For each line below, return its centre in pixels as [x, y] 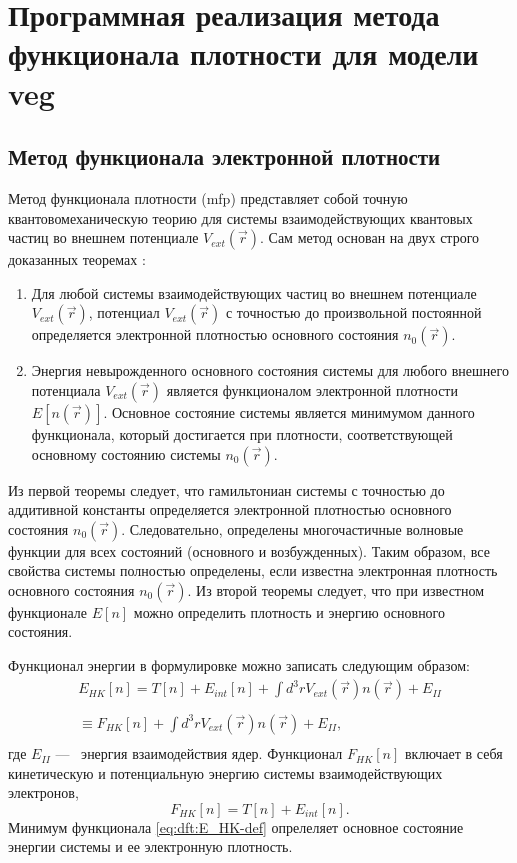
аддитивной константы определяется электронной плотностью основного [230, 509]
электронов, [43, 792]
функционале [48, 611]
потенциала [66, 389]
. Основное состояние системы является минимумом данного [289, 411]
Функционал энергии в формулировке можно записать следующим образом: [239, 665]
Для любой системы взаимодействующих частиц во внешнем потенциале [254, 292]
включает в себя [454, 753]
